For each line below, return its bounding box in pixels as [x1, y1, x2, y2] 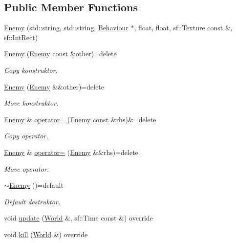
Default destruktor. [4, 196, 61, 206]
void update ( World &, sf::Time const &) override [4, 213, 153, 223]
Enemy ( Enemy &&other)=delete [4, 81, 105, 91]
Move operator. [4, 163, 49, 174]
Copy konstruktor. [4, 65, 58, 75]
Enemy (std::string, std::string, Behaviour [4, 22, 129, 33]
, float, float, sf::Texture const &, [134, 22, 233, 33]
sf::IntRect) [4, 32, 38, 42]
